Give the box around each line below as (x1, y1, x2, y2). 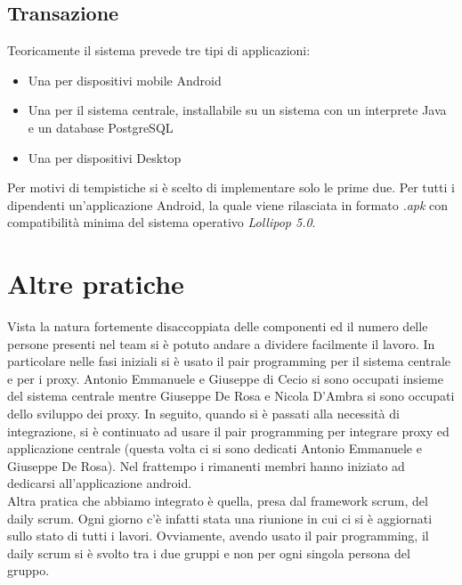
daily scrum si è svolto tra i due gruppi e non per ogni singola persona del (7, 543, 410, 562)
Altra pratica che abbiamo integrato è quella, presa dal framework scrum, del (7, 492, 428, 510)
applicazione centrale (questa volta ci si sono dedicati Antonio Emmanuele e (7, 439, 422, 458)
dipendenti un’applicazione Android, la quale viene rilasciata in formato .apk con (7, 195, 449, 214)
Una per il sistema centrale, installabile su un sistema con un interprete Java (28, 101, 447, 119)
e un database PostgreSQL (28, 118, 174, 136)
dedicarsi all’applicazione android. (7, 474, 192, 492)
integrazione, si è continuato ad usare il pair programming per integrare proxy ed (7, 421, 450, 440)
